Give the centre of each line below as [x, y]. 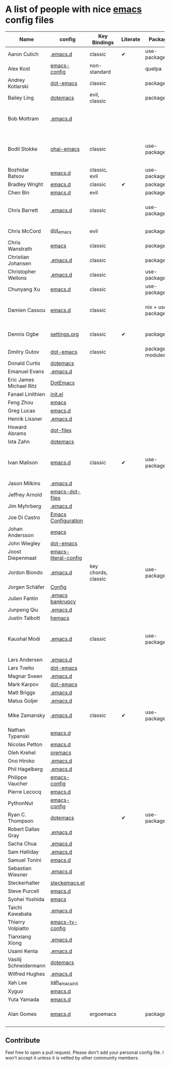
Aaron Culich [23, 54]
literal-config [66, 558]
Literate [131, 39]
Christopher [22, 272]
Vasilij [15, 959]
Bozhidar [18, 169]
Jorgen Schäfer [26, 587]
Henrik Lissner [25, 419]
